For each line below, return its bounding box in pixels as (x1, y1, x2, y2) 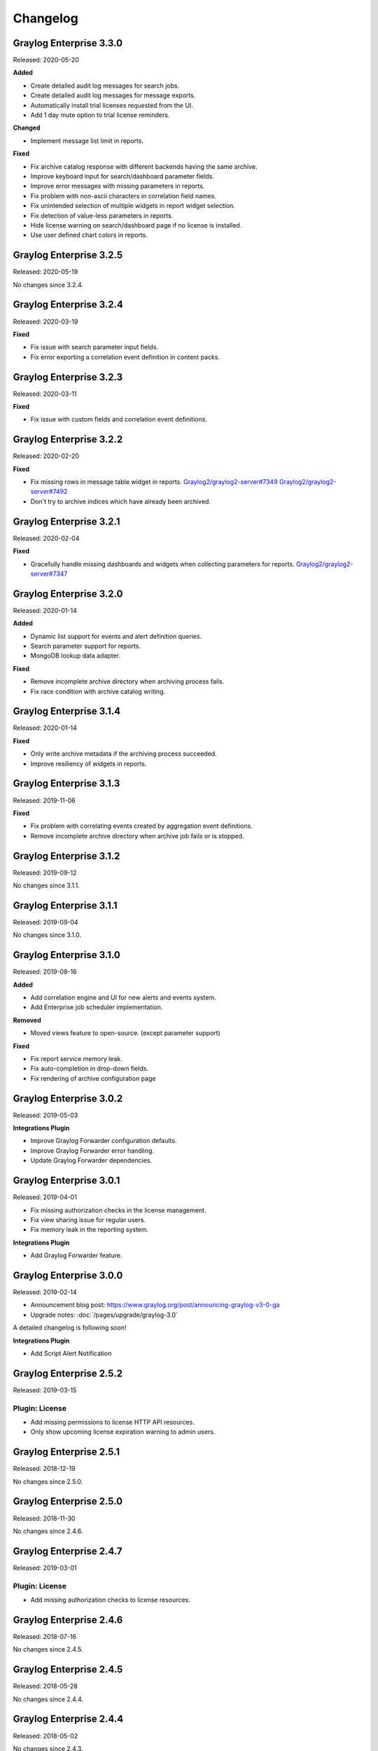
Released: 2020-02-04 (13, 534, 80, 542)
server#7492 (30, 487, 68, 496)
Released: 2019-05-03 (13, 1111, 78, 1119)
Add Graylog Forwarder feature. (30, 1251, 122, 1260)
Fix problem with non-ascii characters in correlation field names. (30, 191, 217, 200)
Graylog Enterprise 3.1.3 (13, 777, 120, 789)
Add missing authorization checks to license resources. (30, 1596, 190, 1604)
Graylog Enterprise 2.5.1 (13, 1446, 120, 1458)
